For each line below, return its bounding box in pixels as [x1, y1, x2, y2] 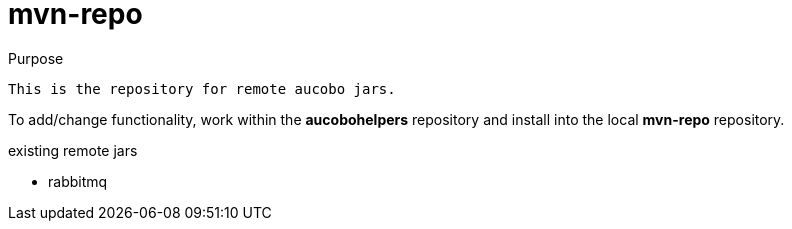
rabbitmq [48, 172, 108, 190]
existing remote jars [8, 141, 138, 159]
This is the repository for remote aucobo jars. [8, 80, 396, 97]
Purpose [8, 49, 64, 67]
